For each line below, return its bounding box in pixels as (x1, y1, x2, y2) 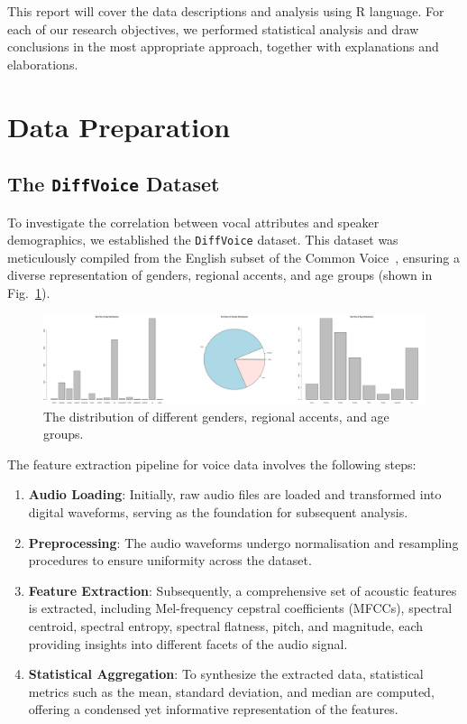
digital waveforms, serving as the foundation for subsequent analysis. (28, 503, 408, 522)
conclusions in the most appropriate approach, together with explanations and (7, 37, 439, 56)
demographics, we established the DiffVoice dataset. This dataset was (7, 230, 398, 249)
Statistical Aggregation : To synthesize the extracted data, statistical (28, 664, 424, 683)
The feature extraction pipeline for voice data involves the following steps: (7, 454, 417, 473)
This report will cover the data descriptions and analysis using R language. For (7, 2, 444, 20)
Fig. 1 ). (7, 283, 50, 302)
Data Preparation (7, 107, 231, 144)
